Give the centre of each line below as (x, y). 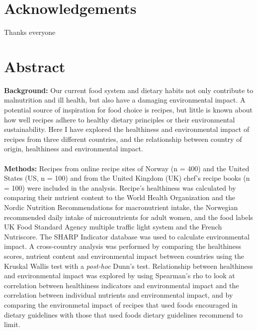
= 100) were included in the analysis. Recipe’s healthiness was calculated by (120, 187)
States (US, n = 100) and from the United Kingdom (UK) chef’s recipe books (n (127, 178)
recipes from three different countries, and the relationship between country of (123, 139)
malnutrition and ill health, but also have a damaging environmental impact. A (125, 100)
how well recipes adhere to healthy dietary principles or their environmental (120, 119)
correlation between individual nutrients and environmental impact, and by (119, 295)
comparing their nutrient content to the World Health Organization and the (120, 197)
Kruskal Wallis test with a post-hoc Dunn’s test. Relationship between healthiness (128, 266)
